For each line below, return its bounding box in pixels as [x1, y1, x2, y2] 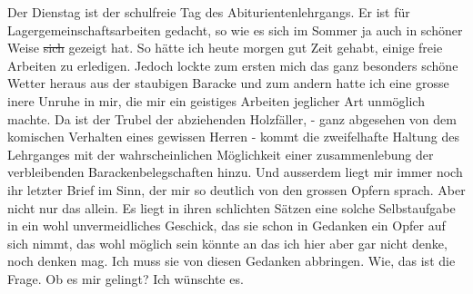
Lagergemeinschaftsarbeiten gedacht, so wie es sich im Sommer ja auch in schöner [7, 20, 463, 39]
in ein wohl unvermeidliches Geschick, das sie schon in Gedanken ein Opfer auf [7, 216, 446, 235]
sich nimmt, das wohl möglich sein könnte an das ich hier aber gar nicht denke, [7, 233, 448, 252]
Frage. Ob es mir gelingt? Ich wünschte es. [7, 269, 244, 288]
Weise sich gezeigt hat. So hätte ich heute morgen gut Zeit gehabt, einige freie [7, 38, 443, 57]
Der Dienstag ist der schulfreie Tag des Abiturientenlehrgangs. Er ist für [7, 3, 410, 21]
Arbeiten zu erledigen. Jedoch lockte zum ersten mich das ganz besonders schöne [7, 55, 458, 74]
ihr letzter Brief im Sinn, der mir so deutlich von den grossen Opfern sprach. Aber [7, 180, 466, 199]
